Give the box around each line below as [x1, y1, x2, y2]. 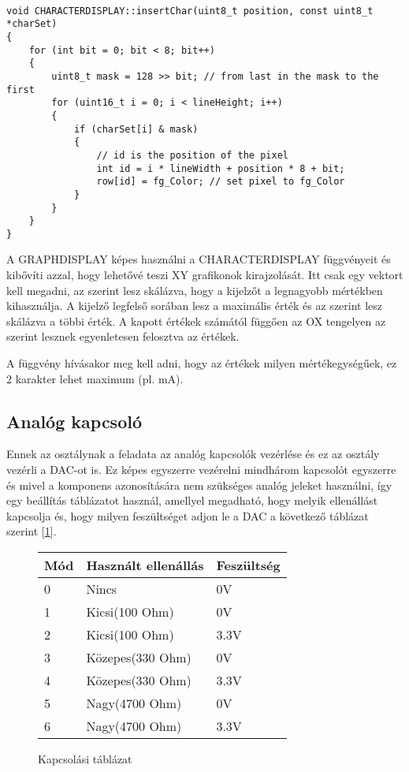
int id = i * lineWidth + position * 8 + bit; [96, 162, 345, 174]
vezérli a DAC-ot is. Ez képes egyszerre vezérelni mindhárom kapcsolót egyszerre [6, 461, 396, 478]
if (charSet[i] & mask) [73, 123, 199, 135]
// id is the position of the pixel [96, 149, 288, 161]
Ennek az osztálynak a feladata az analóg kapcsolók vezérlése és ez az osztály [6, 446, 380, 462]
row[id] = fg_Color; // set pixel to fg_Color [96, 176, 345, 188]
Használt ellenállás [86, 555, 204, 574]
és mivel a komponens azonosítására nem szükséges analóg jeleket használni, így [6, 476, 392, 493]
